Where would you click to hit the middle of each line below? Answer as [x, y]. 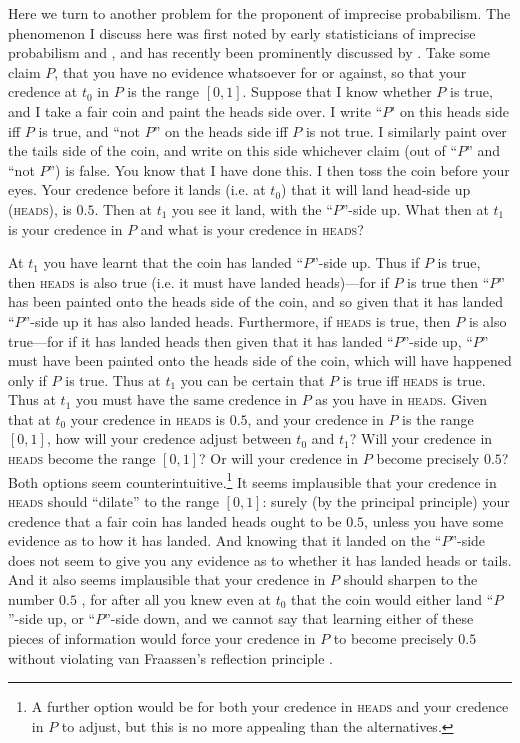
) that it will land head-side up [376, 189]
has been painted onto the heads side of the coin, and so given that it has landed [256, 301]
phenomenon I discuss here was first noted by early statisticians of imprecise [242, 32]
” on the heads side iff [220, 130]
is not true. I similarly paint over [406, 130]
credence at [43, 91]
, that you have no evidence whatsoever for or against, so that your [260, 71]
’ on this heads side [450, 110]
